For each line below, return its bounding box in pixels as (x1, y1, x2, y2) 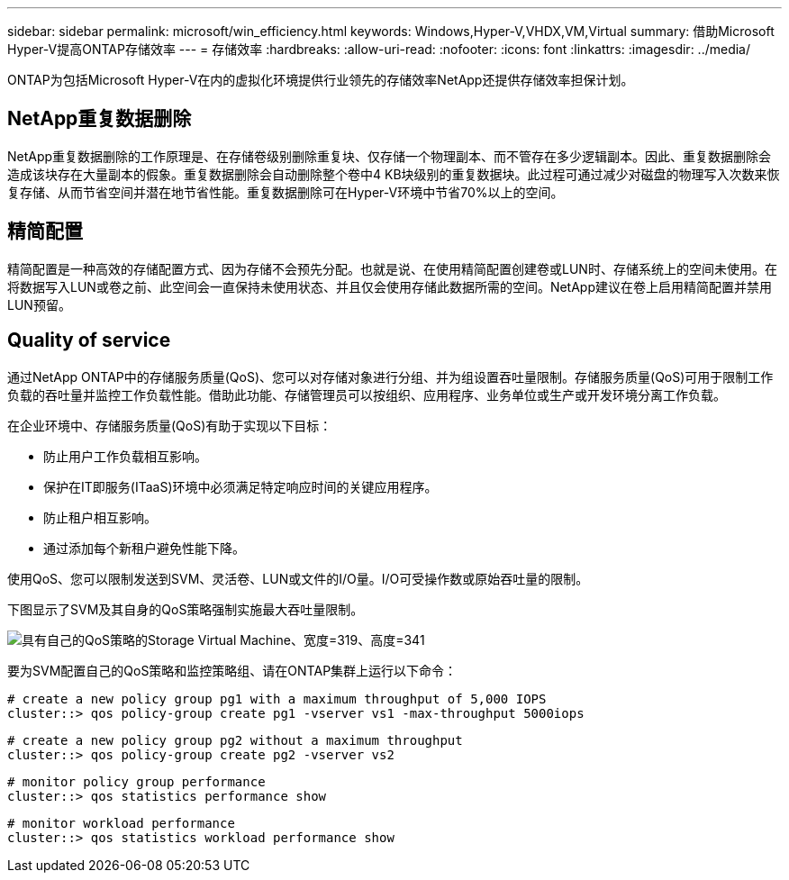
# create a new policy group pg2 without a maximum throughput (7, 732, 463, 748)
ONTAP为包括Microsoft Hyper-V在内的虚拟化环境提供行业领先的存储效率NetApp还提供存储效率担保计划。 (7, 72, 634, 87)
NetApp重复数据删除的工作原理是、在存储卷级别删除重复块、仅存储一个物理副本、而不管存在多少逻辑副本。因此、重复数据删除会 (7, 148, 772, 164)
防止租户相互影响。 (43, 509, 157, 525)
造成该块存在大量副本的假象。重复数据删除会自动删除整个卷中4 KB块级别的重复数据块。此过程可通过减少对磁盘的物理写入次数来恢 (7, 166, 780, 182)
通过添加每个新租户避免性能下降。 (43, 540, 245, 556)
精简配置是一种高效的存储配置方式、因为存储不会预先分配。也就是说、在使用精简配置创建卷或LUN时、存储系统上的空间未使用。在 (7, 260, 777, 277)
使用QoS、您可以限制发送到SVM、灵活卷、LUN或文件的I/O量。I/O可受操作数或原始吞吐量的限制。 (7, 570, 589, 586)
